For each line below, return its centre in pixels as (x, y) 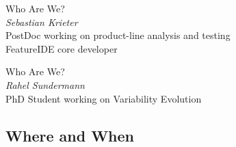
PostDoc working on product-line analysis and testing (118, 35)
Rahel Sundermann (45, 84)
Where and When (70, 135)
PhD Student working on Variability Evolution (104, 98)
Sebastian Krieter (42, 22)
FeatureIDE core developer (62, 48)
